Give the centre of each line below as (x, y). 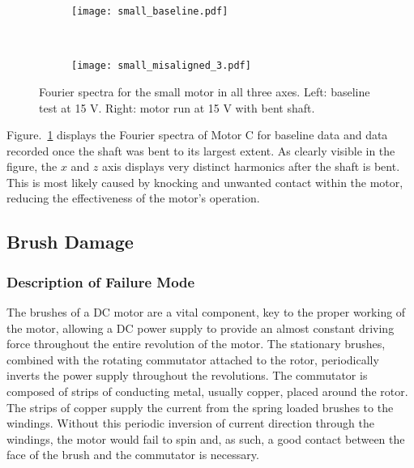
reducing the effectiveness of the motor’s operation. (133, 198)
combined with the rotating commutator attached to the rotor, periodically (193, 359)
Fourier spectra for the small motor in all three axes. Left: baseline (205, 91)
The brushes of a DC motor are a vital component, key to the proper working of (206, 312)
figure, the (32, 166)
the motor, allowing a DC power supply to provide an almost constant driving (201, 328)
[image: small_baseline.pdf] (150, 11)
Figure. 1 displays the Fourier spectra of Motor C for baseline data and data (197, 135)
